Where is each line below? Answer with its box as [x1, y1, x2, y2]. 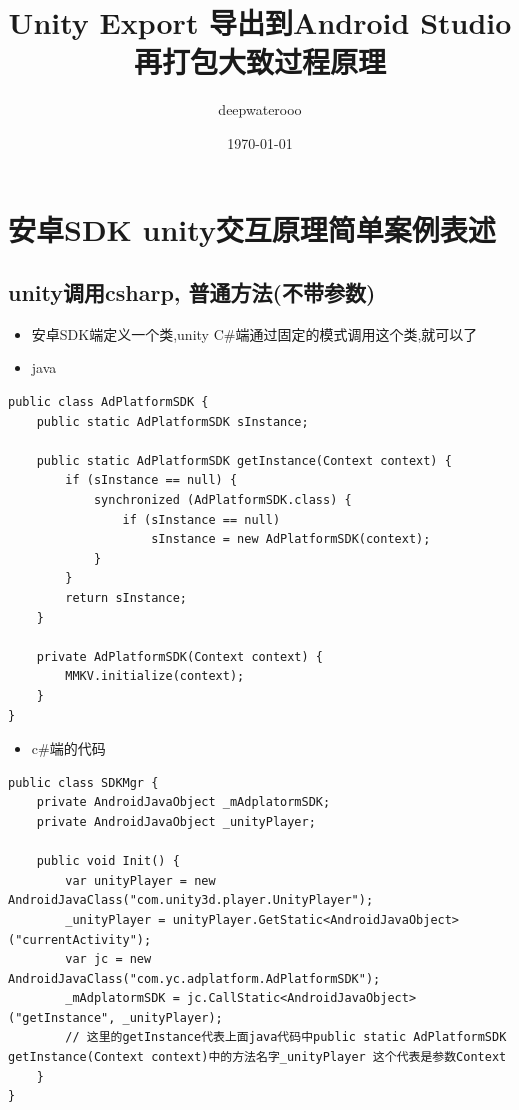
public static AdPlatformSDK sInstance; [36, 414, 309, 429]
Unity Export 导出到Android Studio [8, 2, 512, 43]
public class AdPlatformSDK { [8, 395, 209, 410]
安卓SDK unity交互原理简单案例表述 [8, 208, 496, 249]
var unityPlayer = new [65, 873, 216, 888]
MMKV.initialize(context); [65, 669, 245, 684]
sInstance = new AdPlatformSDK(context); [151, 532, 431, 547]
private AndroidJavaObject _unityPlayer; [36, 814, 316, 829]
